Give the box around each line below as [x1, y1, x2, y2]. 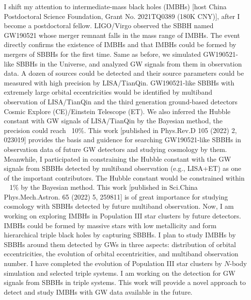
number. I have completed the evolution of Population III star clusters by [4, 258, 222, 268]
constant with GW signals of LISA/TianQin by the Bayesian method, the [4, 116, 223, 126]
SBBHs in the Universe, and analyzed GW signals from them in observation [16, 58, 242, 68]
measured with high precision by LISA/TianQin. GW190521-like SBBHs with [4, 77, 235, 87]
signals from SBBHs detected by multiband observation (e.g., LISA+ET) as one [4, 163, 241, 173]
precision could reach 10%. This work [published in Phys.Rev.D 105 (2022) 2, [4, 125, 237, 135]
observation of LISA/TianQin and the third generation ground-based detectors [4, 96, 238, 106]
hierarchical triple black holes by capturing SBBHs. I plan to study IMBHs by [4, 230, 236, 240]
